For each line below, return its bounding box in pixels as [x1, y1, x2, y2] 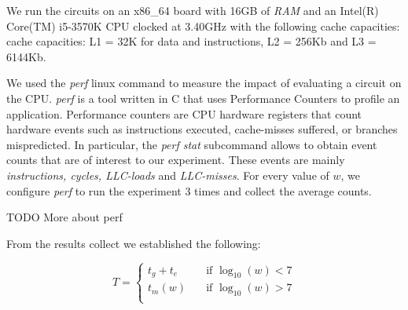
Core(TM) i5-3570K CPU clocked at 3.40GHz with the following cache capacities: [6, 17, 400, 34]
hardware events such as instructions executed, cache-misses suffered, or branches [6, 121, 398, 137]
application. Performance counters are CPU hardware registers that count [6, 105, 362, 122]
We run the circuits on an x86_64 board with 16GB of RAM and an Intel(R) [6, 2, 379, 18]
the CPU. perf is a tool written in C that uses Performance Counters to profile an [6, 89, 400, 106]
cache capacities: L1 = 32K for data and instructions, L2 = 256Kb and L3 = [6, 33, 377, 49]
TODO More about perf [6, 209, 123, 225]
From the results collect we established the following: [6, 235, 261, 251]
